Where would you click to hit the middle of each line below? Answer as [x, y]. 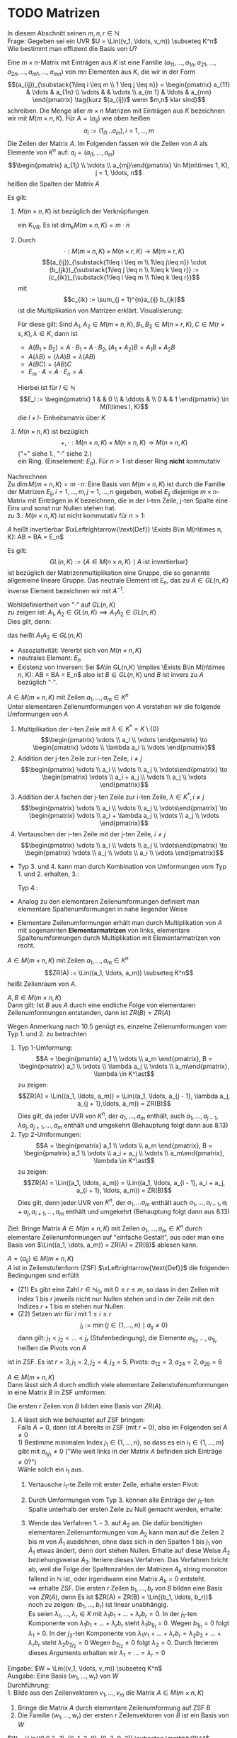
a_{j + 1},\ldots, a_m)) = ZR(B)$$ [124, 1104]
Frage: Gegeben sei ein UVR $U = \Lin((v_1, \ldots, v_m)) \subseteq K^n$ [112, 41]
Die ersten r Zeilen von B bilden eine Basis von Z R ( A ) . [85, 1406]
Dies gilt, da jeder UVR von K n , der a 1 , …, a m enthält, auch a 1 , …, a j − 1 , [118, 1116]
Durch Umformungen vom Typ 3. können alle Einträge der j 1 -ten [121, 1501]
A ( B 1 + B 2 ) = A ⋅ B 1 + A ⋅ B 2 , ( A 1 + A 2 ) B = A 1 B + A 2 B [102, 348]
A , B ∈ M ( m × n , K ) [35, 998]
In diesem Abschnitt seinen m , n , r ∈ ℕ [64, 33]
